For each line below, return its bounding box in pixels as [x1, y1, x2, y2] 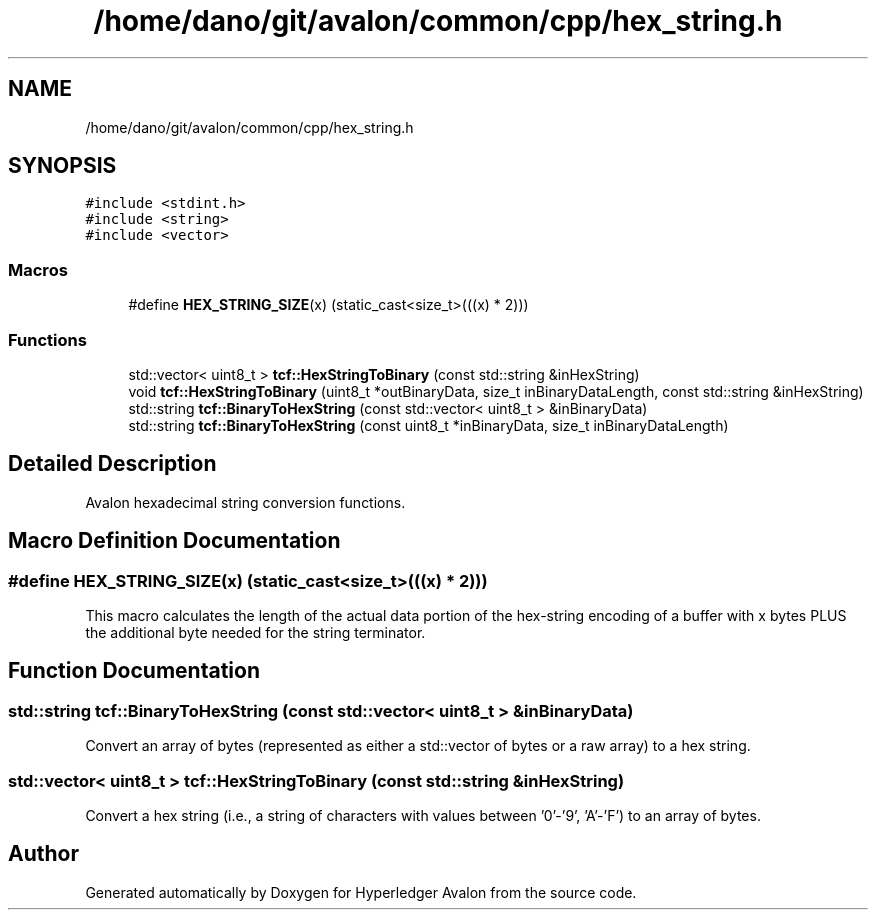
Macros [8, 259, 68, 280]
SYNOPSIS [8, 153, 117, 179]
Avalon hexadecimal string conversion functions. [85, 493, 406, 511]
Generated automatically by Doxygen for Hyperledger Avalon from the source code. [85, 883, 637, 901]
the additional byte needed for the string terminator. [85, 624, 426, 641]
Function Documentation [8, 658, 260, 684]
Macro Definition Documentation [8, 528, 341, 554]
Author [8, 841, 79, 867]
